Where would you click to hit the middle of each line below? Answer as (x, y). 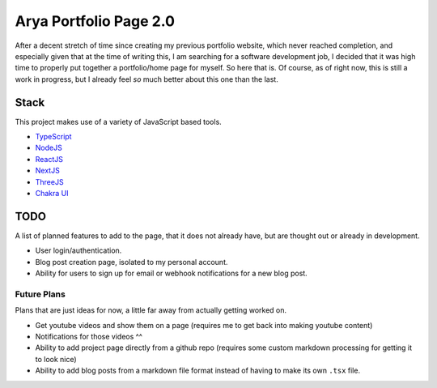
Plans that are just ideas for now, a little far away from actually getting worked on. (151, 310)
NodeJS (49, 148)
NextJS (47, 171)
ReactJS (49, 159)
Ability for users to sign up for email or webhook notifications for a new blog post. (171, 273)
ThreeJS (49, 181)
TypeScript (53, 137)
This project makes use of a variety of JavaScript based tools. (118, 122)
